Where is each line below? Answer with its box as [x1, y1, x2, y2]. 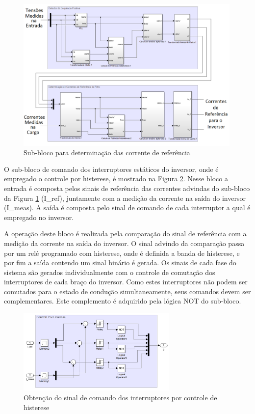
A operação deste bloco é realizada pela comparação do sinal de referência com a [4, 228, 247, 239]
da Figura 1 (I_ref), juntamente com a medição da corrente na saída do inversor [4, 193, 246, 203]
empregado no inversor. [4, 212, 74, 222]
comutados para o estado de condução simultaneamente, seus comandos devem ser [4, 286, 251, 296]
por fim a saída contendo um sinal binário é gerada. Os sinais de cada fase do [4, 257, 236, 268]
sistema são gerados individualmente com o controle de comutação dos [4, 267, 215, 277]
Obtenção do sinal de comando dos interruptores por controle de [24, 392, 217, 402]
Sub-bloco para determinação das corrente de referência [24, 147, 190, 158]
